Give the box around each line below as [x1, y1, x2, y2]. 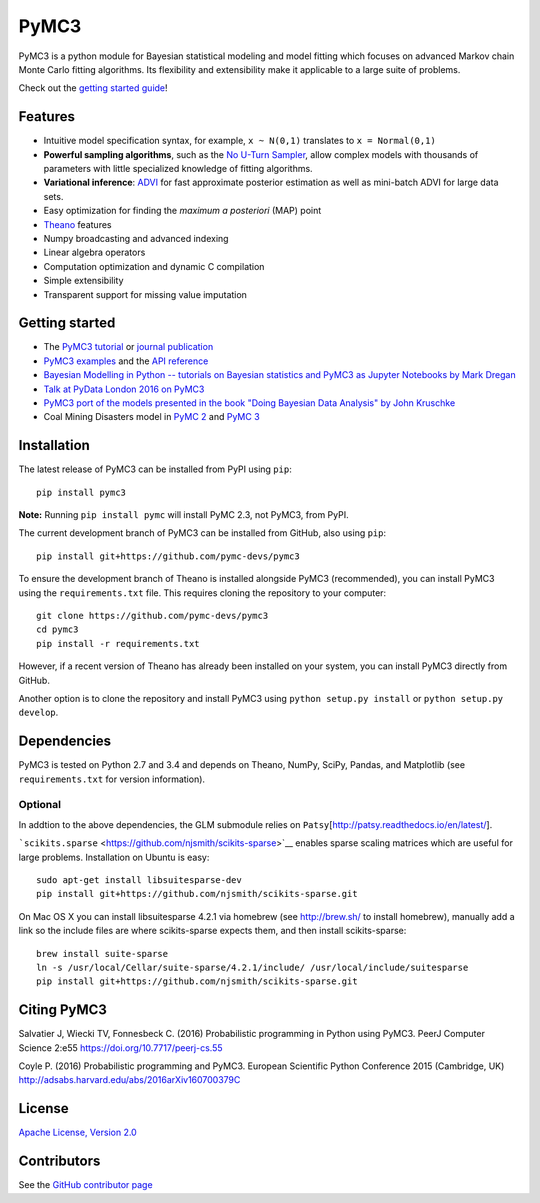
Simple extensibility [43, 275, 124, 287]
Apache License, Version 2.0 [18, 1126, 137, 1139]
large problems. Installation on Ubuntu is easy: [18, 851, 210, 863]
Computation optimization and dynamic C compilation [43, 260, 265, 272]
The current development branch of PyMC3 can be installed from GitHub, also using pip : [18, 527, 387, 539]
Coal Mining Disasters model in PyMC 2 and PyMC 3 [43, 411, 260, 423]
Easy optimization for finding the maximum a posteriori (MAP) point [43, 205, 322, 217]
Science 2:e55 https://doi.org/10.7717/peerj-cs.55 [18, 1041, 224, 1054]
